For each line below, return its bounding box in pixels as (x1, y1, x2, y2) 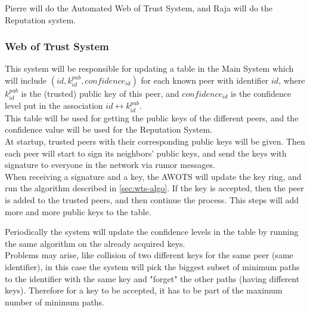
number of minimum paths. (5, 295, 104, 308)
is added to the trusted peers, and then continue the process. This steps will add (5, 194, 299, 206)
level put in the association (5, 99, 103, 112)
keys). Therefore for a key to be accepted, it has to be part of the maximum (5, 284, 283, 296)
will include (5, 74, 47, 86)
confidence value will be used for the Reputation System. (5, 123, 213, 136)
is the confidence (231, 87, 292, 99)
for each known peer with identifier (141, 74, 269, 86)
